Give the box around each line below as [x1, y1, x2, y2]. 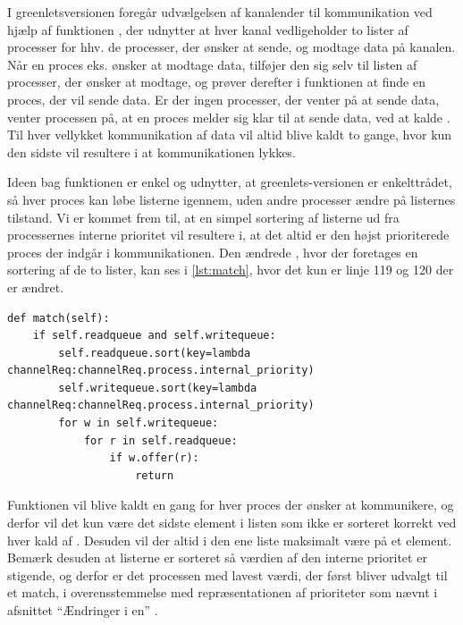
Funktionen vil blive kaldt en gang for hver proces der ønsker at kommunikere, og [7, 495, 454, 514]
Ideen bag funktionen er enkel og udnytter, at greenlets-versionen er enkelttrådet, [7, 173, 452, 191]
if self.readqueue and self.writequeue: [32, 329, 276, 342]
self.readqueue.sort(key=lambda [58, 346, 251, 359]
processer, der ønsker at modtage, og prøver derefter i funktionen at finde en [7, 72, 425, 91]
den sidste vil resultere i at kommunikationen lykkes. [7, 142, 296, 161]
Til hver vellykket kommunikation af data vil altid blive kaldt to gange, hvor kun [7, 125, 452, 144]
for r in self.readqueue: [83, 434, 238, 447]
